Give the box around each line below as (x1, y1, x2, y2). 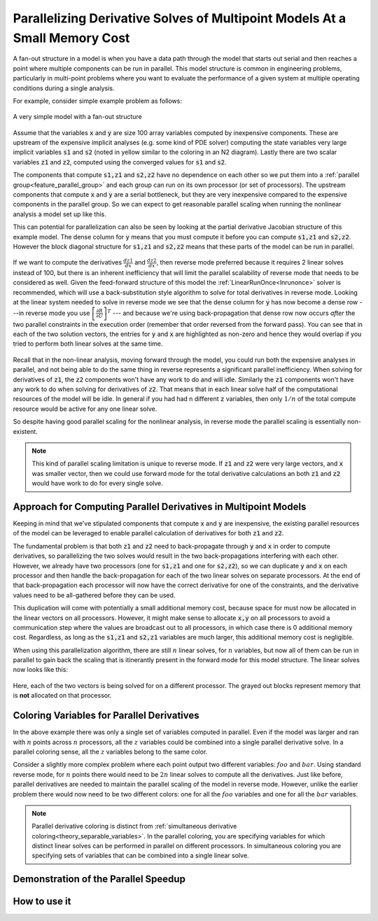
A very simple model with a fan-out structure (13, 113, 143, 121)
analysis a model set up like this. (13, 210, 106, 218)
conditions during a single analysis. (13, 84, 115, 92)
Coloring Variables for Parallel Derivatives (13, 710, 199, 722)
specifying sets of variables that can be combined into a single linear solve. (31, 851, 249, 860)
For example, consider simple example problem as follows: (13, 97, 182, 105)
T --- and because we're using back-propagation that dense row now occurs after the (107, 308, 356, 317)
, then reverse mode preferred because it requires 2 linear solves (156, 258, 344, 267)
